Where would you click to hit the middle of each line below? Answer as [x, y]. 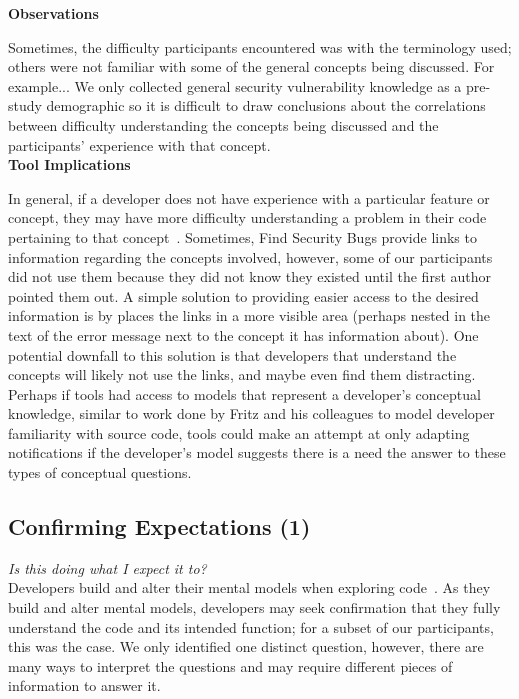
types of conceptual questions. [100, 472]
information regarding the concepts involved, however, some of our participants [250, 256]
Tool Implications [69, 164]
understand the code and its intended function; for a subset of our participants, [251, 626]
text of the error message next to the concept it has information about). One [243, 334]
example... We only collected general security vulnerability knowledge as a [235, 85]
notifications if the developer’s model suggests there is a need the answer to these [257, 452]
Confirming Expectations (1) [159, 526]
